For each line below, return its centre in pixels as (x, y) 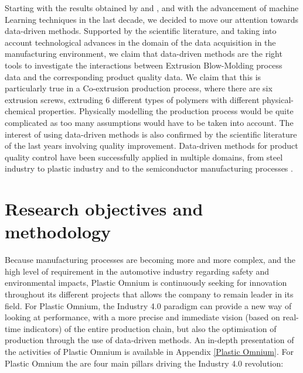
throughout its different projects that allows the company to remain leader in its (149, 294)
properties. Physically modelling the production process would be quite (166, 111)
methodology (58, 232)
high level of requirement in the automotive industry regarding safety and (137, 271)
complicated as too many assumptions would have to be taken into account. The (149, 122)
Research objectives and (104, 209)
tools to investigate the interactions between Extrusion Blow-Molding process (144, 65)
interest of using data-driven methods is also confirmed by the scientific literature (151, 134)
